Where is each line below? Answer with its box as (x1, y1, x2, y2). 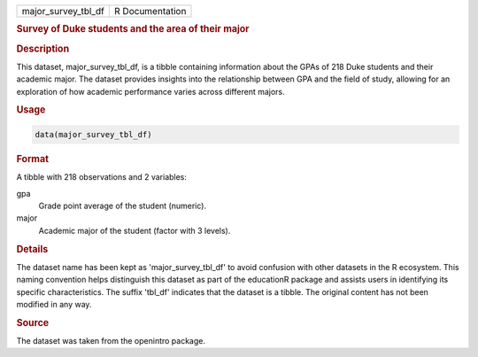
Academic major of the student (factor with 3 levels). (38, 225, 231, 236)
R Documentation (113, 5, 187, 17)
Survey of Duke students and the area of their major (16, 23, 250, 35)
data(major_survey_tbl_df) (35, 129, 152, 139)
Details (16, 243, 49, 255)
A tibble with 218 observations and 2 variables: (16, 172, 188, 182)
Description (16, 43, 70, 55)
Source (16, 316, 50, 329)
